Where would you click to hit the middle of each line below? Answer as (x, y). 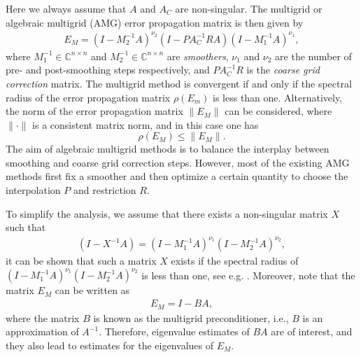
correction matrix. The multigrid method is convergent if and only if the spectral (179, 83)
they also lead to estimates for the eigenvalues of (110, 345)
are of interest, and (312, 331)
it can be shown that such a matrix (81, 261)
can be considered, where (278, 111)
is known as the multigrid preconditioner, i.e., (191, 317)
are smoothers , (198, 56)
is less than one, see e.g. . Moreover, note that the (248, 275)
